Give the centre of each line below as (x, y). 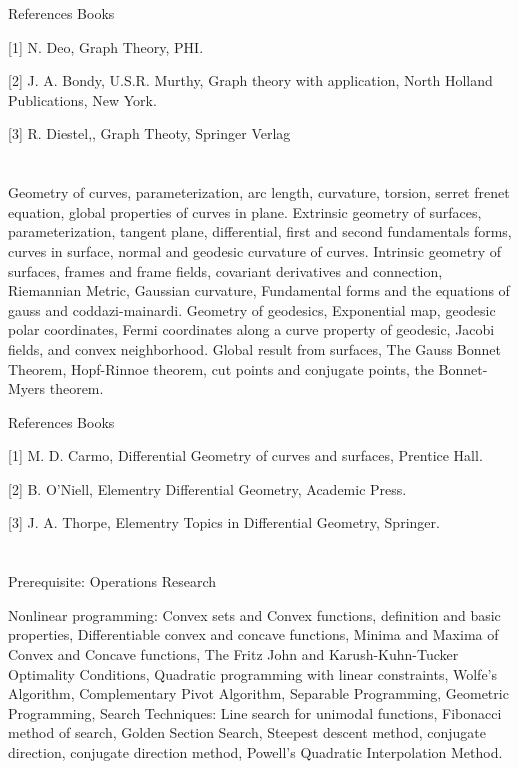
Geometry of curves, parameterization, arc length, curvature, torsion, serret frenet (259, 192)
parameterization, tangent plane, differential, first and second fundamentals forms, (260, 231)
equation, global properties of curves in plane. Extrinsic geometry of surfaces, (245, 211)
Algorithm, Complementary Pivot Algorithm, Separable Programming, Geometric (258, 693)
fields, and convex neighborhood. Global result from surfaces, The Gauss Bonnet (254, 348)
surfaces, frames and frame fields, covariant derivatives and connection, (225, 270)
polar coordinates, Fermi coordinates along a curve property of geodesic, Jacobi (251, 329)
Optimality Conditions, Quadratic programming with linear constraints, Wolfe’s (253, 673)
